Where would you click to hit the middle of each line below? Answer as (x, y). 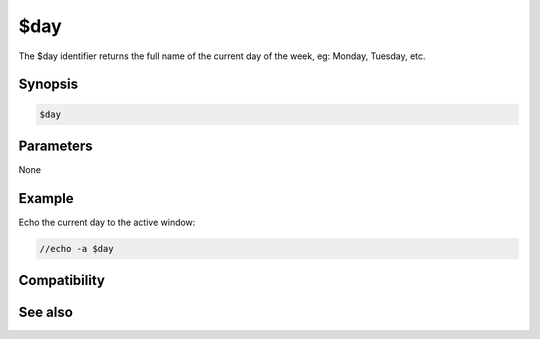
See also (46, 312)
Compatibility (61, 280)
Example (46, 198)
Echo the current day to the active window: (107, 222)
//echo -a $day (76, 248)
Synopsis (48, 84)
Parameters (55, 145)
